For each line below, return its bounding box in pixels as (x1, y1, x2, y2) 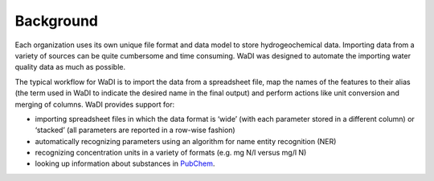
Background (14, 12, 98, 30)
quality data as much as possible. (14, 62, 126, 72)
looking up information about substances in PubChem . (35, 159, 215, 168)
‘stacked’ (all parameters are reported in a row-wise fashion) (35, 125, 236, 135)
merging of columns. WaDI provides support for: (14, 99, 175, 109)
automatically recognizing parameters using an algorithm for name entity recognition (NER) (35, 136, 337, 146)
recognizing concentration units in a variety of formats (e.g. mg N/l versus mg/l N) (35, 148, 307, 158)
